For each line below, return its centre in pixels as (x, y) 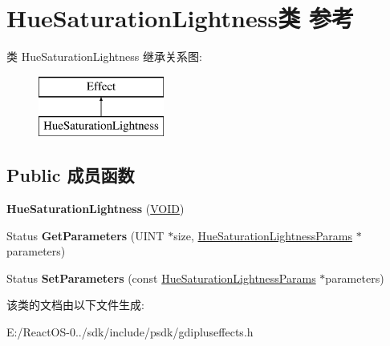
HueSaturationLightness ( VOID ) (95, 209)
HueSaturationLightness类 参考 (180, 18)
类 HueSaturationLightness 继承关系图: (104, 56)
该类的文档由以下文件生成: (75, 305)
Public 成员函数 (71, 175)
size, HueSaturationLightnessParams (263, 235)
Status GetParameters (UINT (85, 235)
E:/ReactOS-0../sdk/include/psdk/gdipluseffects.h (130, 332)
